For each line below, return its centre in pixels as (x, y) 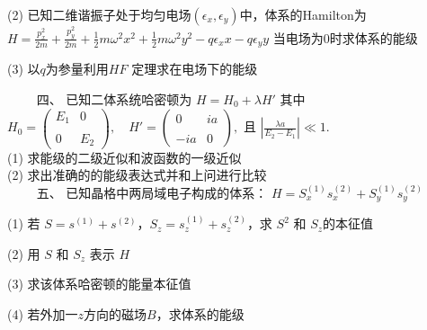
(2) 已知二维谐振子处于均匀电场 (99, 14)
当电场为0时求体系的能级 (345, 37)
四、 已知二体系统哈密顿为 (114, 98)
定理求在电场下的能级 (195, 69)
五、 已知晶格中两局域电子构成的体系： (152, 192)
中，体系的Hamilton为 (303, 14)
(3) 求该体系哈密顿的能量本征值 (99, 284)
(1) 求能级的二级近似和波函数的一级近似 (125, 157)
